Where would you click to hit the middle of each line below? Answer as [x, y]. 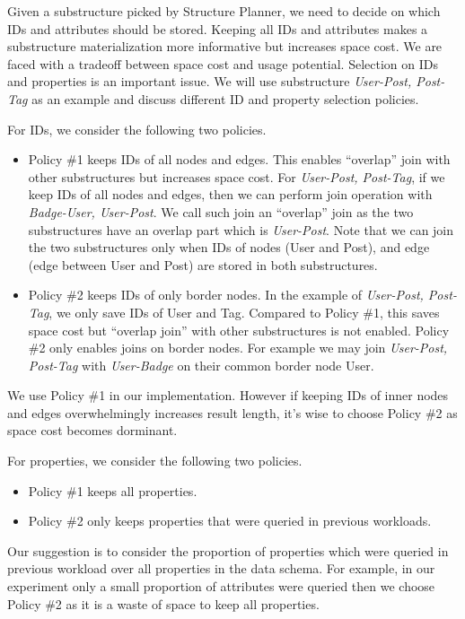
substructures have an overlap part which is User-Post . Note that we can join [241, 229]
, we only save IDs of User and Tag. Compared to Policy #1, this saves [244, 312]
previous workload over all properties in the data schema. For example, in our [221, 568]
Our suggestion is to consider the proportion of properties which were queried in [228, 550]
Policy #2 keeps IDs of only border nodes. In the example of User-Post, [226, 295]
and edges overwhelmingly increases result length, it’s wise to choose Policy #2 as [232, 412]
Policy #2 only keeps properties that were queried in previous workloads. [230, 521]
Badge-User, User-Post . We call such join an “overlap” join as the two [221, 211]
